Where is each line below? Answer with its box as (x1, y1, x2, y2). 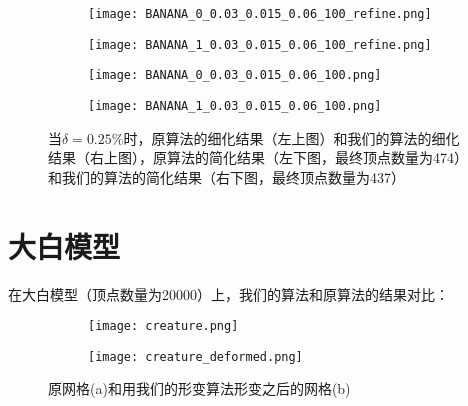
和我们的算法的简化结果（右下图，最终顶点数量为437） (48, 166, 405, 187)
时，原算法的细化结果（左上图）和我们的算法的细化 (123, 127, 460, 148)
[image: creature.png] (88, 319, 239, 334)
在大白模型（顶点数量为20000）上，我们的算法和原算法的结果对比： (8, 283, 449, 304)
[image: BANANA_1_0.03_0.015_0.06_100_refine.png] (88, 37, 432, 52)
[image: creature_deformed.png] (88, 349, 303, 364)
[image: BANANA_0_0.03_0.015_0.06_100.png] (88, 68, 382, 83)
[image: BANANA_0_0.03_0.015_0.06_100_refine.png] (88, 7, 432, 21)
